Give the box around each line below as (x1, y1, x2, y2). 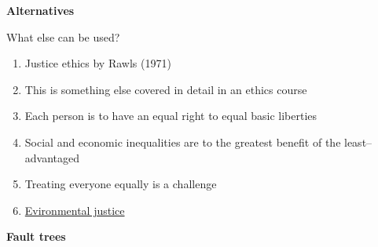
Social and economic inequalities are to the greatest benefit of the (24, 133, 341, 150)
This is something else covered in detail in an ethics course (24, 81, 307, 97)
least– (344, 133, 372, 150)
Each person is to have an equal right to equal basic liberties (24, 107, 317, 124)
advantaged (24, 149, 80, 165)
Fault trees (6, 228, 66, 245)
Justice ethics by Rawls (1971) (24, 55, 171, 71)
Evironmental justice (24, 202, 125, 218)
